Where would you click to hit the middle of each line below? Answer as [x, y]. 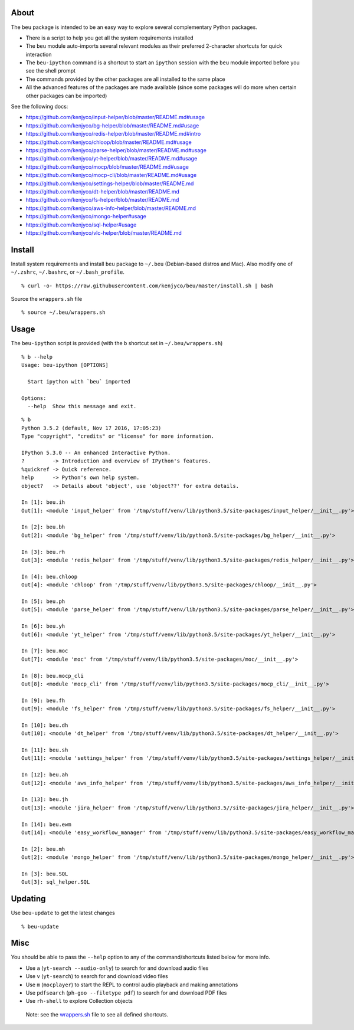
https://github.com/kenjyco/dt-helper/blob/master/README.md [103, 191]
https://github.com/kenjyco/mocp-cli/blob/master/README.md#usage [111, 175]
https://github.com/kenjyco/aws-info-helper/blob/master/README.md [111, 208]
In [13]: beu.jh [45, 800]
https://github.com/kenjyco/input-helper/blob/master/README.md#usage [115, 117]
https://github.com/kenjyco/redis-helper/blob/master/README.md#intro [113, 134]
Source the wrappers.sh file [47, 298]
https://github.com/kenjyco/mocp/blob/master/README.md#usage [107, 167]
